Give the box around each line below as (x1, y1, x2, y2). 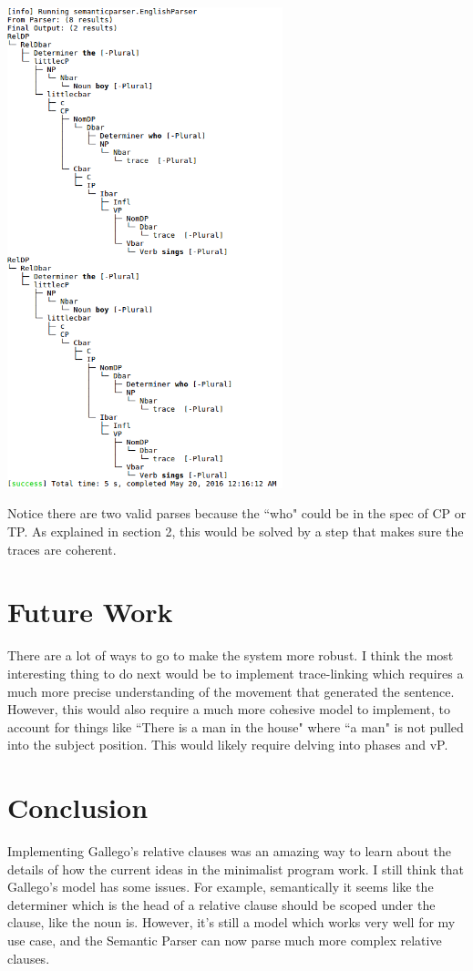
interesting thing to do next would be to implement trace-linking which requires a (7, 663, 464, 682)
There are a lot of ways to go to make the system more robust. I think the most (7, 646, 454, 665)
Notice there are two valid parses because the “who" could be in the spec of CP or (7, 504, 467, 523)
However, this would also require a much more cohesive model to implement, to (7, 700, 451, 719)
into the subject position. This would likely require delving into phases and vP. (7, 735, 448, 754)
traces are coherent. (7, 539, 117, 558)
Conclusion (7, 789, 149, 826)
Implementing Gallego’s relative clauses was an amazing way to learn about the (7, 842, 451, 860)
